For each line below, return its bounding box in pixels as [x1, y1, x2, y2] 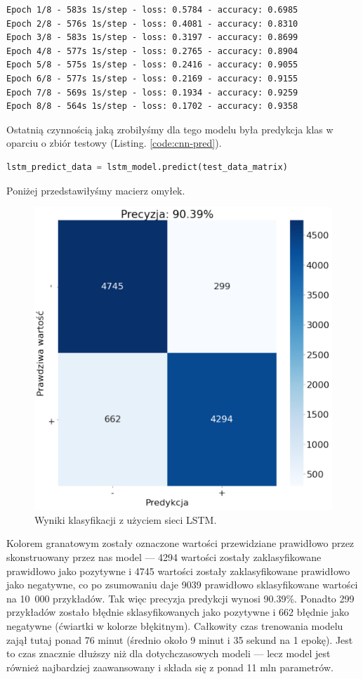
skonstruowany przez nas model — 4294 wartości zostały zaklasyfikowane [6, 550, 322, 565]
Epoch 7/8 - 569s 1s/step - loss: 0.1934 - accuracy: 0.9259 [6, 87, 298, 98]
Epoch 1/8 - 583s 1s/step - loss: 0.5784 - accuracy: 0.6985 [6, 5, 298, 15]
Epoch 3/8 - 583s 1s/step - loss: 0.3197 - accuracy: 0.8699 [6, 32, 298, 43]
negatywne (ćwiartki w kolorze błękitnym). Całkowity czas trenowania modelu [6, 619, 343, 633]
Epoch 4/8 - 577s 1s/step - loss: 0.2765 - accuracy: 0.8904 [6, 46, 298, 56]
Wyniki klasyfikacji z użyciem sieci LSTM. [34, 512, 217, 527]
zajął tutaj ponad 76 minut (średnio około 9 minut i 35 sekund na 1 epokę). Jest [6, 632, 353, 647]
